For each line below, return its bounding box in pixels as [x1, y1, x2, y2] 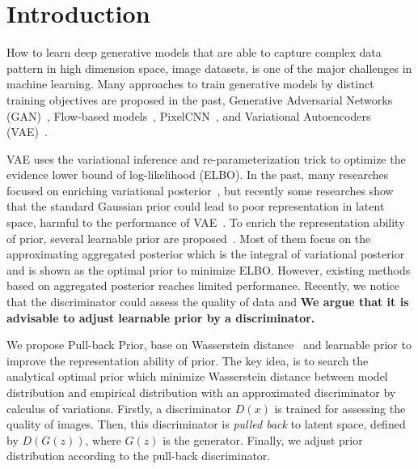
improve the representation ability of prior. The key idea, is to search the [6, 352, 369, 369]
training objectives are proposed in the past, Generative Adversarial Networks [6, 91, 393, 108]
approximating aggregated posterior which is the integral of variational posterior [6, 245, 405, 262]
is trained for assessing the [274, 399, 406, 416]
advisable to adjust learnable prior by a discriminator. [6, 309, 315, 326]
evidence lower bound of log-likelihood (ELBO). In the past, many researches [6, 166, 389, 183]
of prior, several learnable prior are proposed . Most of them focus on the [6, 229, 371, 246]
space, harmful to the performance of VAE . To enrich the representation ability [6, 214, 405, 231]
